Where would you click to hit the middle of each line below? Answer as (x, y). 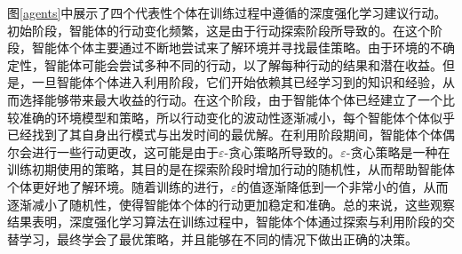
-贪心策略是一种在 (398, 151)
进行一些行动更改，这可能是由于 (125, 151)
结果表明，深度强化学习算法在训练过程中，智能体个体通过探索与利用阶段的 (225, 222)
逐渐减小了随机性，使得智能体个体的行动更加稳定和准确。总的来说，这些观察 (231, 204)
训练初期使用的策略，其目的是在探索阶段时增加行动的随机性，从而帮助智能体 (231, 169)
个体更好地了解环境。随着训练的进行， (119, 186)
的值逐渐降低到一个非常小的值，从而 (343, 186)
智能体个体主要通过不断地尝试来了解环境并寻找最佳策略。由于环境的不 (237, 48)
